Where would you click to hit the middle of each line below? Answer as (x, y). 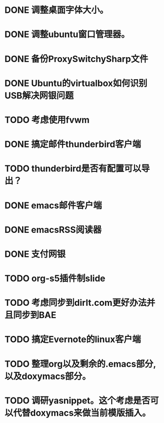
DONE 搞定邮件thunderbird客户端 (73, 145)
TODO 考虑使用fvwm (47, 120)
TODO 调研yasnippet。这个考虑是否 (77, 401)
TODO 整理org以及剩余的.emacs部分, (80, 364)
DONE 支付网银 (35, 254)
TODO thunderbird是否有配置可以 (73, 169)
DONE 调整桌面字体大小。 (57, 10)
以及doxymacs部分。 (48, 376)
